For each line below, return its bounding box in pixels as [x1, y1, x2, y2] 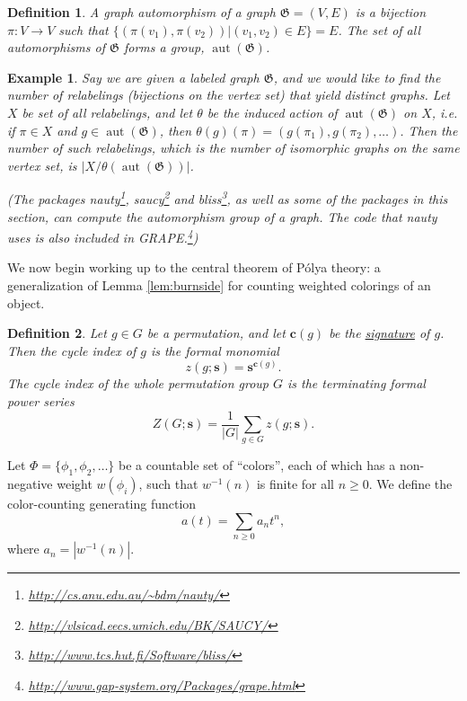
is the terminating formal [287, 374, 426, 393]
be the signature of [329, 324, 430, 342]
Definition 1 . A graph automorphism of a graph [7, 3, 276, 21]
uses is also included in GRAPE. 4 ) [7, 226, 198, 246]
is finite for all [256, 475, 334, 493]
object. [7, 293, 45, 312]
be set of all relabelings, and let [22, 102, 193, 121]
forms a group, [123, 38, 205, 57]
